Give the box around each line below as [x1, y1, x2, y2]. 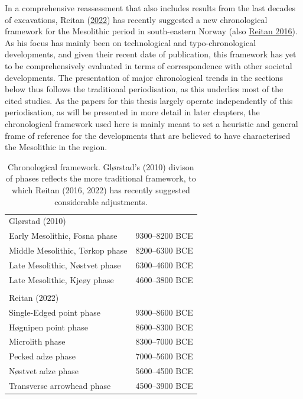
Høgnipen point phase [9, 320, 88, 333]
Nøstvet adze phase [9, 365, 79, 377]
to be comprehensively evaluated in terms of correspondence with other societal [5, 59, 292, 72]
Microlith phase [9, 335, 66, 348]
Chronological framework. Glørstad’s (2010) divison [8, 160, 194, 173]
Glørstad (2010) [9, 215, 66, 227]
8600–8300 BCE [135, 320, 193, 333]
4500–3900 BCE [135, 379, 193, 391]
